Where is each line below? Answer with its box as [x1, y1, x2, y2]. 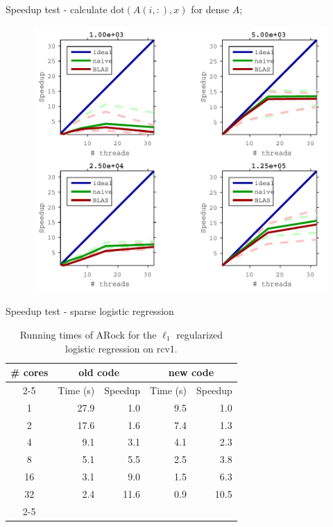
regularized [176, 327, 223, 341]
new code [168, 365, 214, 380]
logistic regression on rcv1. [65, 341, 178, 355]
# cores [10, 365, 49, 380]
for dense [191, 2, 230, 16]
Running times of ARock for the [19, 327, 157, 341]
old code [78, 365, 120, 380]
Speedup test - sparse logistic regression [6, 304, 174, 318]
